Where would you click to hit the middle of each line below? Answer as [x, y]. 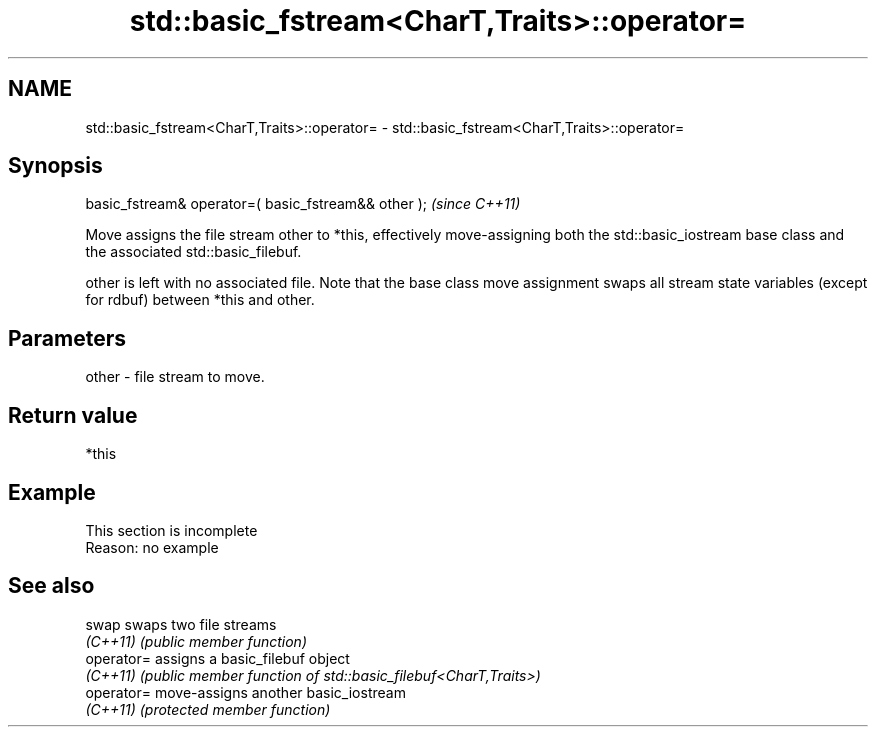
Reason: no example [152, 547]
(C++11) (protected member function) [208, 709]
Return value [73, 415]
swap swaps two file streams [181, 624]
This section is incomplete [171, 530]
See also [51, 586]
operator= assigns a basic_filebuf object [217, 658]
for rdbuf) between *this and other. [200, 300]
